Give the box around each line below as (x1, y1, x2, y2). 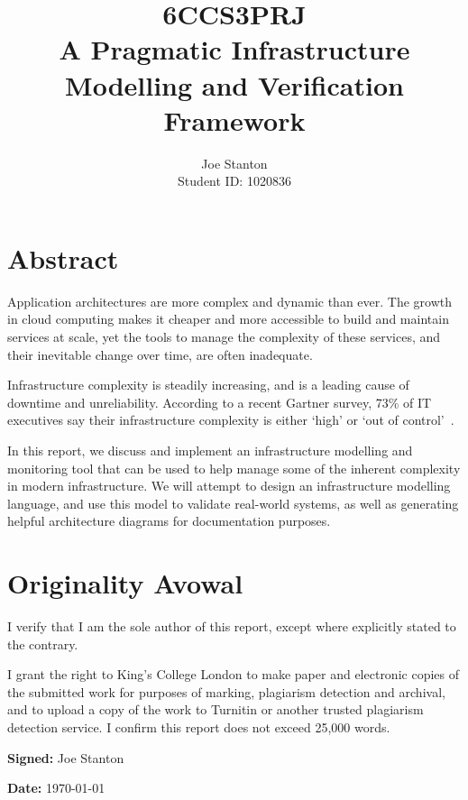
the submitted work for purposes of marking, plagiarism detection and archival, (7, 682, 445, 701)
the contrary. (7, 634, 78, 653)
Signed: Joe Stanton (7, 748, 124, 767)
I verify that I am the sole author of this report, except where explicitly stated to (7, 617, 456, 636)
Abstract (7, 239, 119, 276)
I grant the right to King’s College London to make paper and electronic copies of (7, 665, 459, 684)
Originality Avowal (7, 565, 243, 602)
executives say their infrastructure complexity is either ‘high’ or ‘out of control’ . (7, 410, 454, 429)
